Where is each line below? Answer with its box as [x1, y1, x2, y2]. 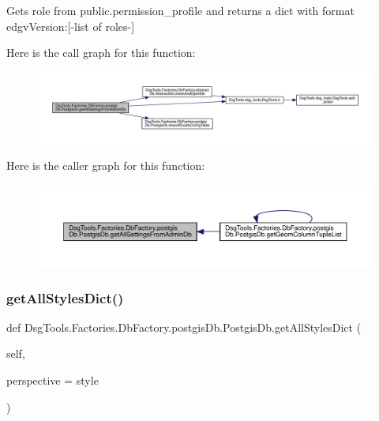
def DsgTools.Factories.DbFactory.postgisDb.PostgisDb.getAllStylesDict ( [6, 318, 362, 335]
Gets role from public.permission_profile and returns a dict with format [6, 2, 355, 18]
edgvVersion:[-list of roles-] [6, 17, 135, 34]
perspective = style [6, 371, 99, 388]
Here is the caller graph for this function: [6, 157, 205, 174]
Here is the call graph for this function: [6, 44, 196, 61]
